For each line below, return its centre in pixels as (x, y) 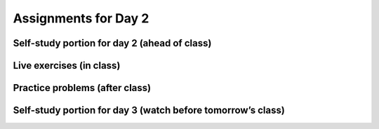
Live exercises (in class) (67, 66)
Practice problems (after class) (82, 88)
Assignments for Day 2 (81, 18)
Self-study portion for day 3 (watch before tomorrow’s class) (149, 110)
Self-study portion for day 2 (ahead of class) (112, 43)
